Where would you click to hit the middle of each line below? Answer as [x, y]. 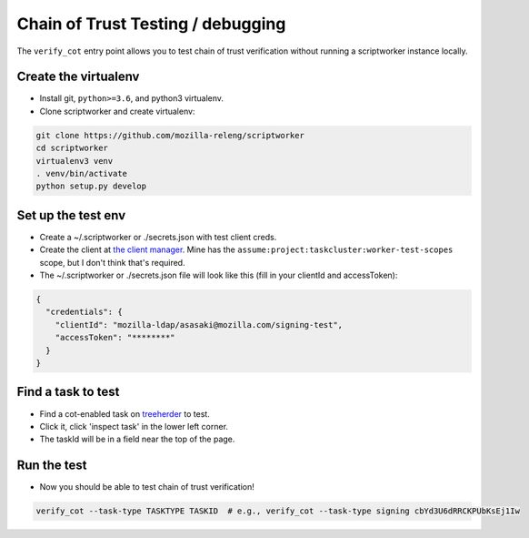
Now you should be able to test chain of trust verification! [147, 487]
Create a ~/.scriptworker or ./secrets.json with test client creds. [158, 237]
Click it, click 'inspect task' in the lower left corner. [134, 426]
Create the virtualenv [78, 77]
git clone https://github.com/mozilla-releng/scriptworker [170, 135]
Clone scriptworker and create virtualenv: [117, 111]
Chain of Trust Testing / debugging [151, 24]
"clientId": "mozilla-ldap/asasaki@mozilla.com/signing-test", [199, 325]
